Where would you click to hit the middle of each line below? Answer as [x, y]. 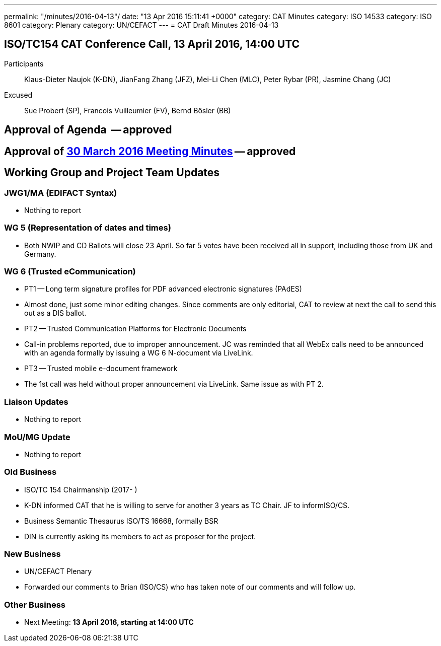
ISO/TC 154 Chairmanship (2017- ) [81, 489]
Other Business [35, 604]
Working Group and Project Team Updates [112, 173]
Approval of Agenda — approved [88, 130]
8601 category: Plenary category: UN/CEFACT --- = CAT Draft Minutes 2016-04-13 [141, 25]
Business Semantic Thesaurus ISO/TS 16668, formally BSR [121, 521]
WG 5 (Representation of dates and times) [88, 228]
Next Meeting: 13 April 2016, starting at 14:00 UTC [109, 622]
